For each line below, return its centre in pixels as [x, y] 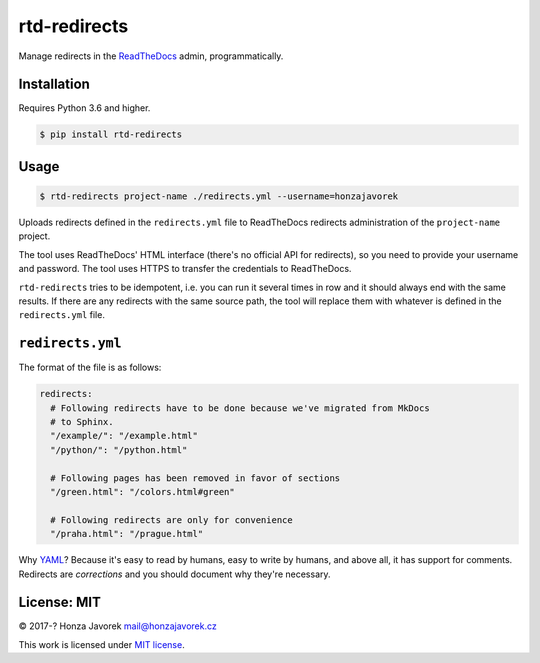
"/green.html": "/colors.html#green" [142, 491]
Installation [54, 84]
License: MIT [60, 602]
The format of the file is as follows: [90, 367]
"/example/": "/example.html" [124, 436]
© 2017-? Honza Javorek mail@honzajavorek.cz [117, 626]
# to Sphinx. [82, 422]
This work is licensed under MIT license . [101, 644]
